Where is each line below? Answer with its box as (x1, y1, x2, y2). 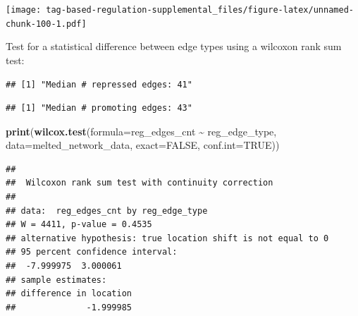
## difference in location (6, 288, 132, 299)
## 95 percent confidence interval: (6, 247, 178, 257)
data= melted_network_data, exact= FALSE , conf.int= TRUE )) (6, 138, 280, 152)
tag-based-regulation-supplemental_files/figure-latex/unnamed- (46, 5, 354, 15)
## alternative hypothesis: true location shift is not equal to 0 (6, 233, 329, 243)
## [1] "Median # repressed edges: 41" (6, 79, 192, 90)
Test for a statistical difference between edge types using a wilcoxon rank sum (6, 39, 342, 54)
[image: (6, 5, 42, 15)
